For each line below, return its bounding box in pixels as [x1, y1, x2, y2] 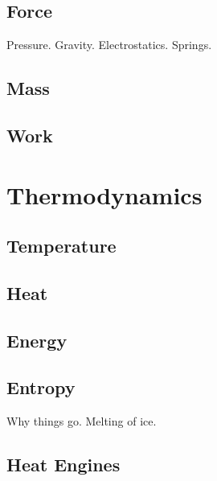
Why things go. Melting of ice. [6, 413, 157, 430]
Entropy [6, 375, 76, 400]
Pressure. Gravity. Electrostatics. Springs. [6, 36, 212, 53]
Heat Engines [6, 452, 121, 477]
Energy [6, 327, 68, 352]
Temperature [6, 233, 117, 258]
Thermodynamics [6, 178, 203, 211]
